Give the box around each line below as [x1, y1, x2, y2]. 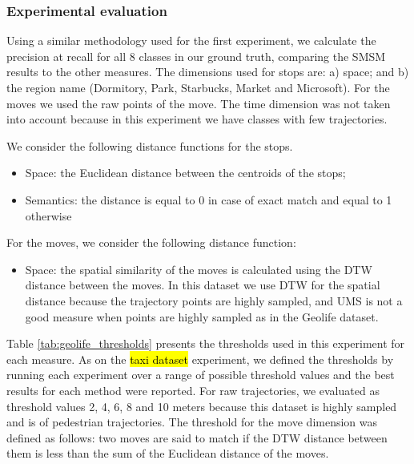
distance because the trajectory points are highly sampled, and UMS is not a [25, 292, 403, 309]
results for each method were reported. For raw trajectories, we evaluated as [6, 381, 380, 398]
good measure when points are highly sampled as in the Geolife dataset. [25, 308, 379, 325]
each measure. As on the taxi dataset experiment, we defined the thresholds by [6, 350, 394, 367]
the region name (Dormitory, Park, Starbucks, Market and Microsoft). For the [6, 79, 390, 95]
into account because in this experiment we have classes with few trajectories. [6, 111, 388, 127]
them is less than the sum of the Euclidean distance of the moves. [6, 445, 329, 462]
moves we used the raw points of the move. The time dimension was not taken [6, 95, 391, 111]
